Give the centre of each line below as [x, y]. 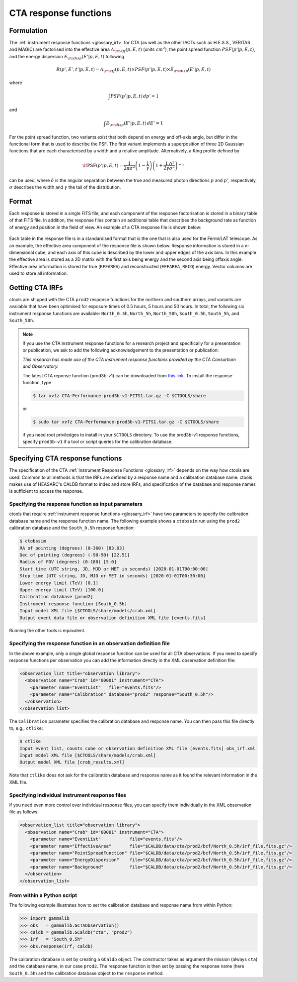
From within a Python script [43, 895]
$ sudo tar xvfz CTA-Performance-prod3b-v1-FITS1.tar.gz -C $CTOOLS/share [126, 422]
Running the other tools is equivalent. [47, 631]
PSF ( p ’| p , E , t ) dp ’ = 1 [134, 96]
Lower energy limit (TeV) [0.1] [59, 583]
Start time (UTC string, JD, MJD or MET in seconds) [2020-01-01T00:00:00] [114, 569]
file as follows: [24, 812]
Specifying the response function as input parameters [76, 504]
